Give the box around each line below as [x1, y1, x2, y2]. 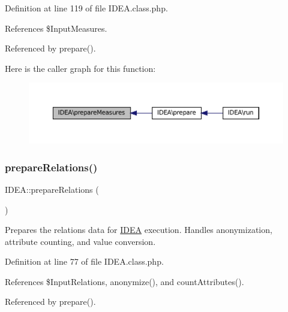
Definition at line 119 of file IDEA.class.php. [5, 2, 168, 14]
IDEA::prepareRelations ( [5, 183, 99, 195]
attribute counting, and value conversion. [5, 235, 156, 247]
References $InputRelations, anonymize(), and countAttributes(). [5, 275, 244, 287]
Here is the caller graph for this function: [5, 62, 156, 74]
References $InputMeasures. [5, 22, 107, 34]
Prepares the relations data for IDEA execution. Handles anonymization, [5, 223, 272, 236]
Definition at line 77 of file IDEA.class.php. [5, 255, 164, 268]
